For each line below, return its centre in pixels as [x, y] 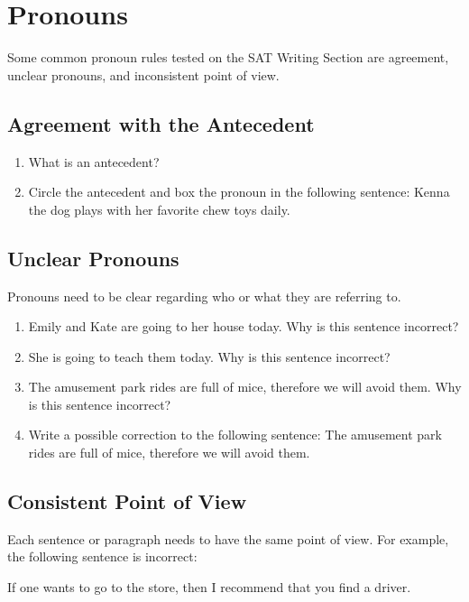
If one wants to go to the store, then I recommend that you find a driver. [209, 587]
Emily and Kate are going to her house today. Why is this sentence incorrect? [244, 326]
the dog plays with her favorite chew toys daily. [159, 209]
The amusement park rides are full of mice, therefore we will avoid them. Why [245, 387]
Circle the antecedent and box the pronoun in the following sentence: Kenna [239, 192]
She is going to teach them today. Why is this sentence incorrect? [209, 356]
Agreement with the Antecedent [161, 123]
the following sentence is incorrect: [102, 556]
